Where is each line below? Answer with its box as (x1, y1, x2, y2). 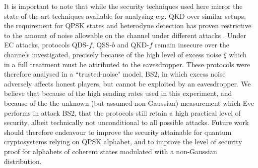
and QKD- (117, 40, 149, 50)
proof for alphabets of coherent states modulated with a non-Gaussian (4, 146, 217, 156)
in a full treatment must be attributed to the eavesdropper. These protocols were (4, 59, 250, 69)
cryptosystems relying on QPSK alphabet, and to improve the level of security (4, 136, 242, 147)
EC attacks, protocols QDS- (4, 40, 89, 50)
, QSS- (92, 40, 112, 50)
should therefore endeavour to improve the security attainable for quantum (4, 126, 232, 137)
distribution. (4, 156, 42, 166)
